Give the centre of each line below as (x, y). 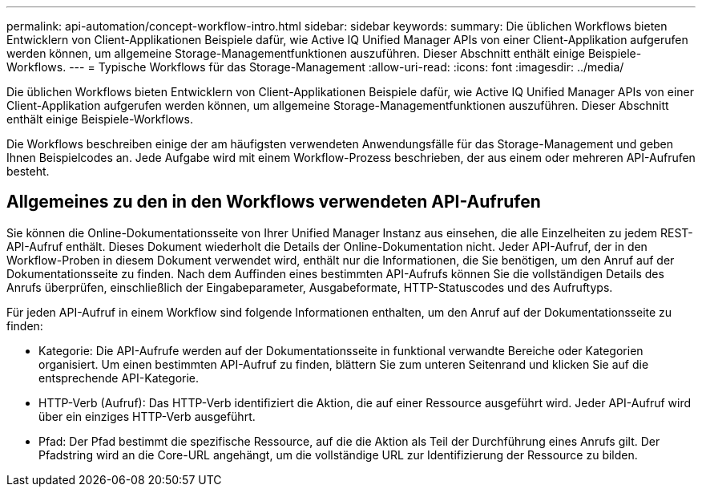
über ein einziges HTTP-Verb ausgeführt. (147, 416)
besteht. (28, 171)
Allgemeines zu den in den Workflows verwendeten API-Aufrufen (274, 202)
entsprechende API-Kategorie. (119, 378)
